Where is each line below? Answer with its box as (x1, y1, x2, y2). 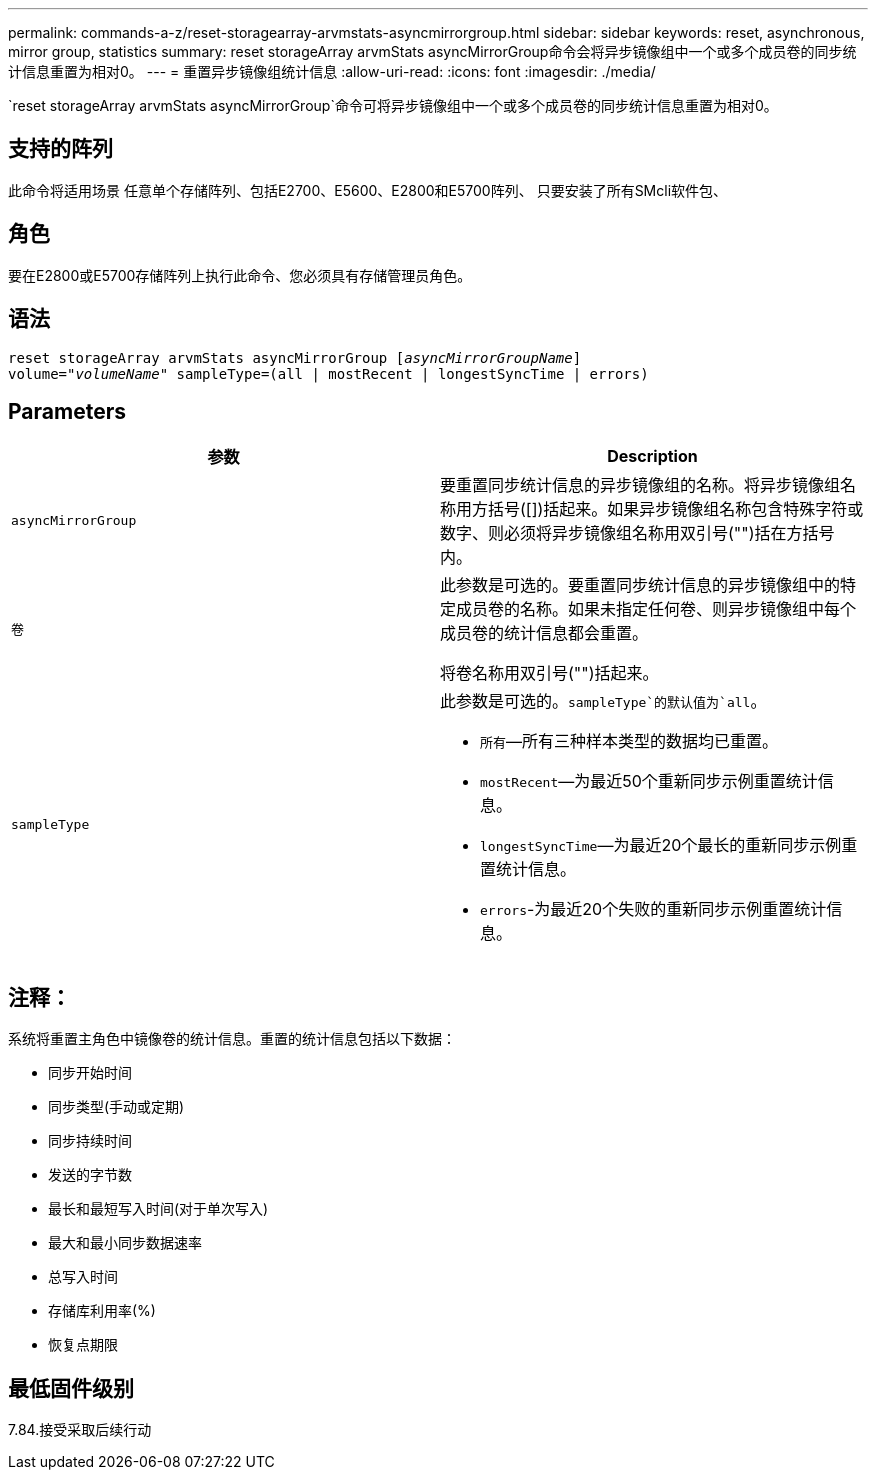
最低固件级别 (8, 1375, 134, 1401)
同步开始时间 (48, 1064, 132, 1082)
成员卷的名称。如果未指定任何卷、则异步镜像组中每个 (456, 599, 857, 620)
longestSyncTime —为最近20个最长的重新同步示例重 (480, 835, 858, 856)
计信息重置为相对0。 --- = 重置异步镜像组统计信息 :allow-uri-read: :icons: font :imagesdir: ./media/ (8, 63, 656, 80)
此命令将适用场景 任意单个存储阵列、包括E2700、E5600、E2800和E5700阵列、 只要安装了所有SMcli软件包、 (8, 181, 728, 199)
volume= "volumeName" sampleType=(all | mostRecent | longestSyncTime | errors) (8, 365, 649, 382)
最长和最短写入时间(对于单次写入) (48, 1200, 269, 1218)
